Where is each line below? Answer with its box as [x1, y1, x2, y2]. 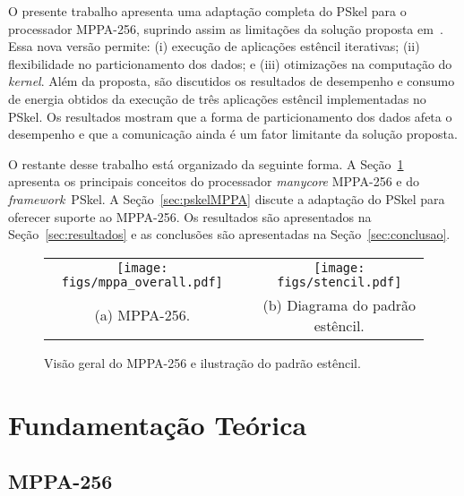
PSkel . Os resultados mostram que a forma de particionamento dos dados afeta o [8, 107, 452, 125]
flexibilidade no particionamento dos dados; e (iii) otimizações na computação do [8, 54, 452, 73]
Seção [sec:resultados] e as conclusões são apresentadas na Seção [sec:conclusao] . [8, 225, 451, 244]
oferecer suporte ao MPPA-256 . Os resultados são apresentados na [8, 207, 372, 226]
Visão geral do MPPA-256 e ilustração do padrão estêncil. [44, 353, 361, 372]
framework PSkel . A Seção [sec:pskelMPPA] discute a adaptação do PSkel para [8, 189, 445, 208]
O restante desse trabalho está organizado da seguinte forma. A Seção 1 [8, 154, 404, 173]
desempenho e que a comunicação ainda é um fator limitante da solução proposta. [8, 124, 458, 143]
